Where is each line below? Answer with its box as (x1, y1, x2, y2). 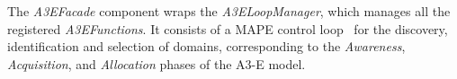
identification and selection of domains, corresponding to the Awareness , (7, 37, 406, 56)
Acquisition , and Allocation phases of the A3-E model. (7, 54, 306, 73)
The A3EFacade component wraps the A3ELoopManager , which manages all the (7, 2, 451, 20)
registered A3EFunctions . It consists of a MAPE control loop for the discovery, (7, 19, 448, 38)
